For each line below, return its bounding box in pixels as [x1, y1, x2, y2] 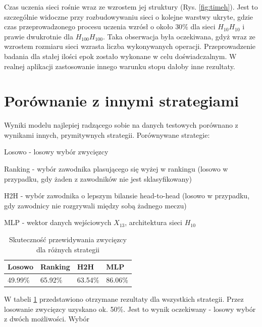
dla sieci [190, 21, 216, 32]
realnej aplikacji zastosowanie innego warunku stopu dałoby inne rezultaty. [4, 61, 235, 71]
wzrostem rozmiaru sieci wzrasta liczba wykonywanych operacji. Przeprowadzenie [4, 41, 256, 51]
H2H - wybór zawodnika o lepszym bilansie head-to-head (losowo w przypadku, [4, 190, 250, 201]
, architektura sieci [125, 217, 182, 228]
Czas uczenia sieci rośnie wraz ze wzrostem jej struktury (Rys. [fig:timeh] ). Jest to [4, 2, 258, 12]
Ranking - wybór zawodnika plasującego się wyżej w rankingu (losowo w [4, 163, 228, 174]
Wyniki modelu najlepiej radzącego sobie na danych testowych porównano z [4, 120, 238, 130]
